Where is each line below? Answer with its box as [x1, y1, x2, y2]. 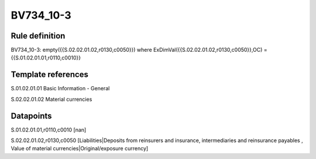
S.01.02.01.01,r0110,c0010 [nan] [11, 126, 87, 133]
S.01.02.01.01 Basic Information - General [11, 85, 110, 92]
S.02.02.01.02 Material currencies [11, 96, 92, 103]
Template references [11, 70, 89, 80]
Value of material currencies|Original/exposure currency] [11, 145, 149, 152]
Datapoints [11, 111, 52, 121]
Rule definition [11, 31, 66, 41]
